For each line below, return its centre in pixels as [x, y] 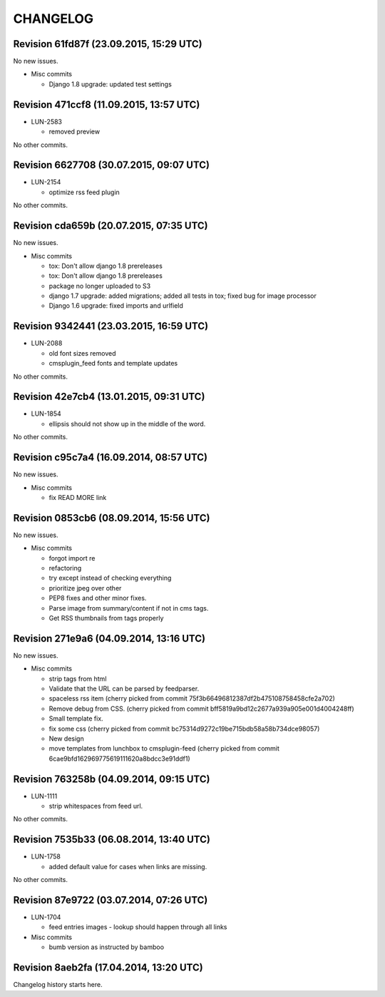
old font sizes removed [82, 353]
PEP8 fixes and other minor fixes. [98, 598]
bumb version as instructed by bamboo [106, 947]
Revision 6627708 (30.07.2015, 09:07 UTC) [112, 165]
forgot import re [72, 558]
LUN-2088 [47, 344]
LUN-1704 [46, 917]
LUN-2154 [46, 182]
